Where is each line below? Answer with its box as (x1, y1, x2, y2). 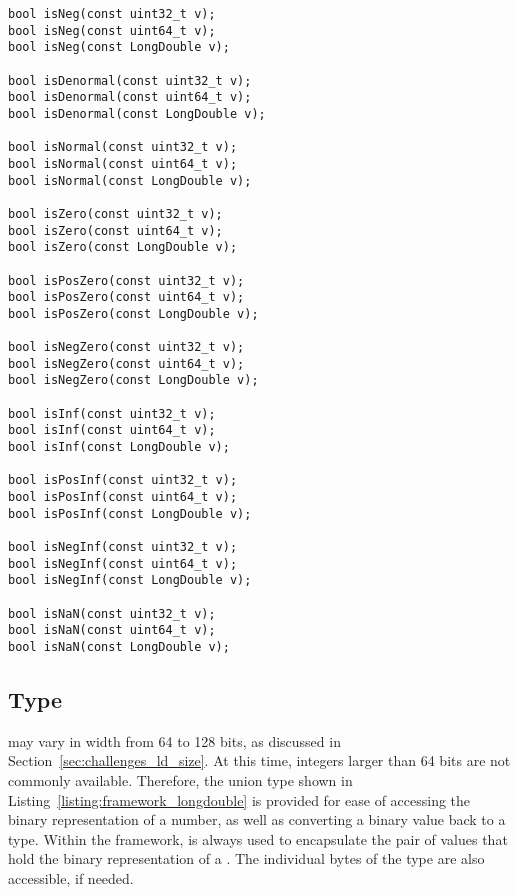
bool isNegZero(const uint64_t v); (8, 356, 245, 371)
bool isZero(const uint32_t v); (8, 206, 223, 221)
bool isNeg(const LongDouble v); (8, 40, 230, 55)
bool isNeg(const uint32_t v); (8, 7, 216, 21)
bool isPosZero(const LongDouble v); (8, 306, 259, 321)
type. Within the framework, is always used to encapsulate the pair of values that (8, 828, 508, 849)
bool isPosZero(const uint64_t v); (8, 290, 245, 305)
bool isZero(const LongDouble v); (8, 240, 238, 255)
